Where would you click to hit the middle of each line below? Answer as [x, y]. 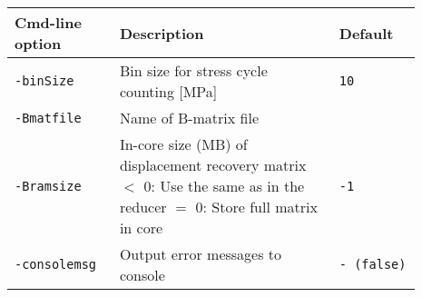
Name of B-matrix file [189, 118]
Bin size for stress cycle [193, 70]
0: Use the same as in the [224, 186]
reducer [143, 207]
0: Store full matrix [256, 207]
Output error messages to [201, 254]
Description [162, 33]
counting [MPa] [168, 91]
